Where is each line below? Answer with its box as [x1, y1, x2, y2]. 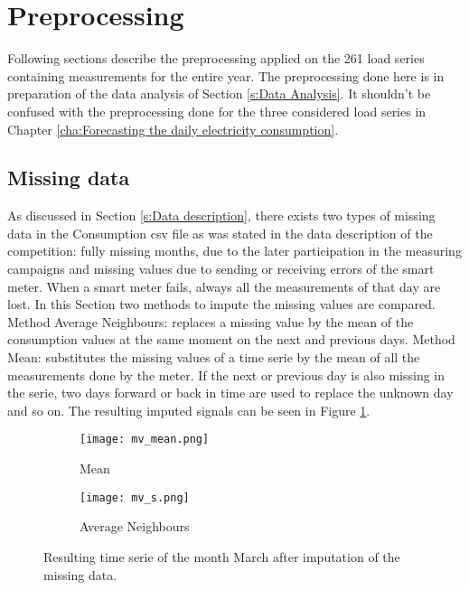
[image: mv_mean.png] [80, 433, 210, 446]
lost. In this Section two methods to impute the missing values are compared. [7, 295, 436, 314]
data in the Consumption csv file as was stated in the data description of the [7, 223, 433, 242]
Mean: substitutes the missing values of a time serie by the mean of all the [7, 348, 420, 367]
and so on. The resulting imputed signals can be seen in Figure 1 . [7, 400, 371, 419]
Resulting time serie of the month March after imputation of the [43, 547, 400, 566]
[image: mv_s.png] [80, 491, 190, 504]
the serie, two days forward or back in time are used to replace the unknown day [7, 383, 454, 402]
